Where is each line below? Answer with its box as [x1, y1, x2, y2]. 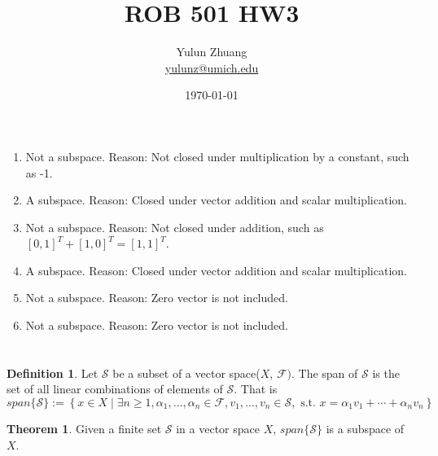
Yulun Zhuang [176, 43, 247, 60]
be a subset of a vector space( [112, 364, 261, 381]
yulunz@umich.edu [164, 59, 259, 76]
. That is [234, 380, 278, 397]
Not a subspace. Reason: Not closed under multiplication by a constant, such [25, 147, 410, 164]
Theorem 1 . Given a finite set [7, 420, 162, 437]
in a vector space [176, 420, 260, 437]
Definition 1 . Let [7, 364, 99, 381]
